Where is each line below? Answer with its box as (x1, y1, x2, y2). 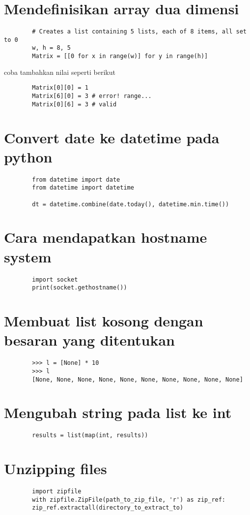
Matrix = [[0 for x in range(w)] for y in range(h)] (32, 53, 208, 60)
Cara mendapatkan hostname (4, 227, 207, 247)
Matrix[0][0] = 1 (32, 84, 88, 92)
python (4, 146, 53, 166)
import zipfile (32, 488, 82, 495)
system (4, 246, 52, 266)
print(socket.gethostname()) (32, 284, 127, 291)
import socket (32, 276, 78, 283)
